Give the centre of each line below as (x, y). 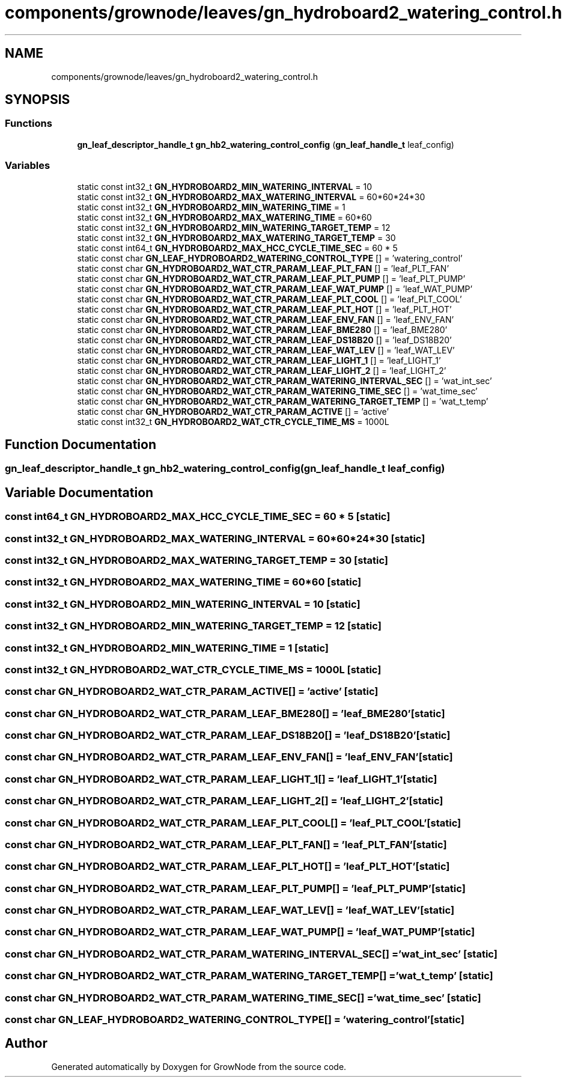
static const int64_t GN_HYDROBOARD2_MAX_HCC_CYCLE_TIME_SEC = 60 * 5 (237, 248)
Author (26, 1044)
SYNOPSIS (38, 100)
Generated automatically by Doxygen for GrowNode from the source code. (199, 1066)
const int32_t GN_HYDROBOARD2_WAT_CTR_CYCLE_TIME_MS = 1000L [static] (193, 669)
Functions (29, 124)
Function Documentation (81, 444)
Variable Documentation (79, 492)
